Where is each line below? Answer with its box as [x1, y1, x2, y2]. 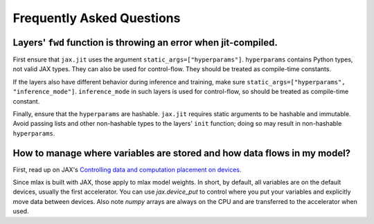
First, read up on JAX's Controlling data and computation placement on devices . [12, 165, 242, 174]
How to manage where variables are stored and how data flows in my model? [12, 147, 351, 159]
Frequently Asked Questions [12, 10, 181, 26]
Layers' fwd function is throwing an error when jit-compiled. [12, 37, 278, 48]
